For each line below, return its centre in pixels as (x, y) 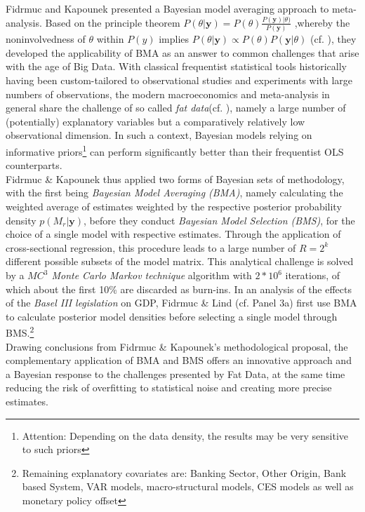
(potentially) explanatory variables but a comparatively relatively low (155, 121)
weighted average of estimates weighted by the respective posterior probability (174, 207)
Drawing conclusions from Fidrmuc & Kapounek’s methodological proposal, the (177, 346)
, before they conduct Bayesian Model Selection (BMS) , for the (219, 220)
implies (174, 39)
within (110, 39)
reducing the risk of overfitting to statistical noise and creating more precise (169, 388)
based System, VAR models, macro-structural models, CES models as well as (188, 486)
